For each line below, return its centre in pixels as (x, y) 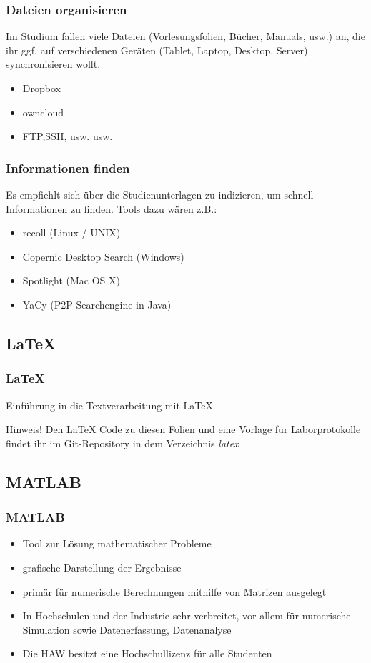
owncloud (43, 112)
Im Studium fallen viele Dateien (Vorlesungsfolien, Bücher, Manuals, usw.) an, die (185, 36)
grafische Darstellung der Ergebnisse (102, 567)
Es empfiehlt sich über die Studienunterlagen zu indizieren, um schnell (160, 194)
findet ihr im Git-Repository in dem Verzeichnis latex (122, 443)
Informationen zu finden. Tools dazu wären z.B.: (112, 208)
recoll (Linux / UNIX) (71, 233)
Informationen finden (68, 168)
